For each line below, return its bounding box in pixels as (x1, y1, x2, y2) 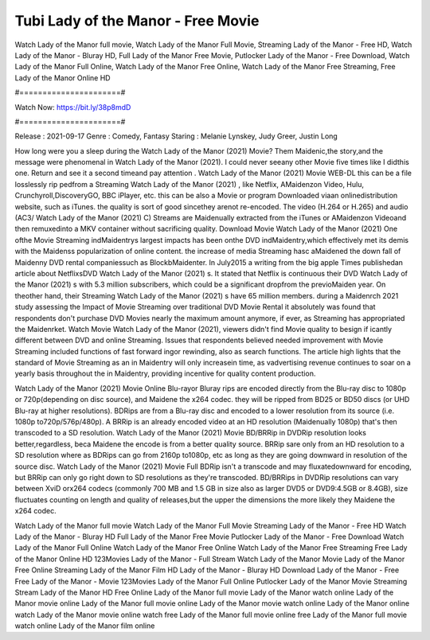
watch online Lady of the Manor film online (14, 621, 155, 630)
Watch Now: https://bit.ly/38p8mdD (14, 102, 131, 111)
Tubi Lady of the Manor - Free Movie (14, 12, 260, 29)
